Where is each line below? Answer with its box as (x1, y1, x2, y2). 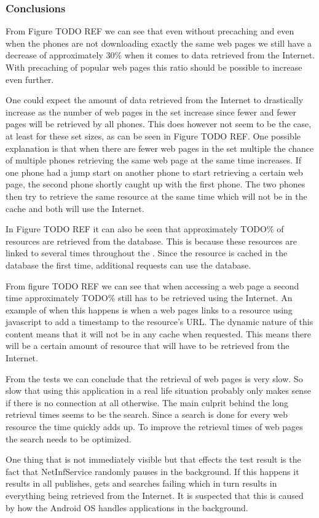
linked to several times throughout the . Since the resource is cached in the (6, 246, 288, 259)
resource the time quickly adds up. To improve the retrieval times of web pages (6, 420, 303, 433)
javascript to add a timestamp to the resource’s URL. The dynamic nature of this (6, 315, 313, 328)
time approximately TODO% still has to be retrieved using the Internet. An (6, 291, 293, 304)
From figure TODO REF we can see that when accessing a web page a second (6, 279, 299, 292)
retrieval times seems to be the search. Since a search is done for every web (6, 408, 288, 421)
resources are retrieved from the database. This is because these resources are (6, 234, 297, 247)
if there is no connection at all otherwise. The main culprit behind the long (6, 396, 288, 409)
